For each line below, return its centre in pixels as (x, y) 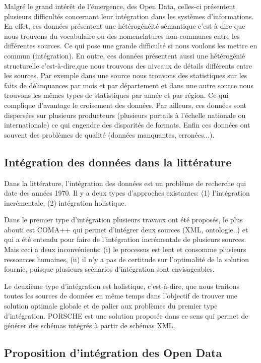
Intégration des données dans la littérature (118, 162)
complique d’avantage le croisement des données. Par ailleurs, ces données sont (125, 105)
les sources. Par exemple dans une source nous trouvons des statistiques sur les (126, 75)
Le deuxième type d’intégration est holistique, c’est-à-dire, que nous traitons (122, 286)
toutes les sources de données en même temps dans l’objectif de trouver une (121, 296)
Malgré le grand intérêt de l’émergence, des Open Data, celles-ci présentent (120, 6)
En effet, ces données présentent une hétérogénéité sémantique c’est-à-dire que (125, 26)
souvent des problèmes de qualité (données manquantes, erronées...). (109, 134)
